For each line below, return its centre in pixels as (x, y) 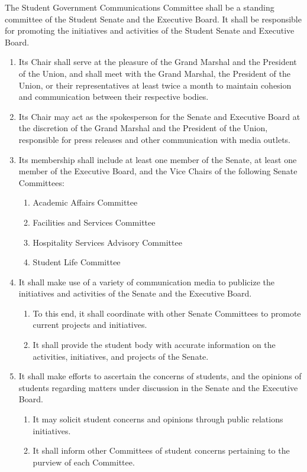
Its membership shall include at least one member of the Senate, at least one (158, 159)
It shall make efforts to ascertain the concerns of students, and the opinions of (160, 376)
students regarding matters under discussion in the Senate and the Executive (158, 387)
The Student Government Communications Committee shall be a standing (140, 7)
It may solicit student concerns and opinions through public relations (158, 419)
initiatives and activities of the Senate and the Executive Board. (135, 293)
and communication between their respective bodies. (114, 97)
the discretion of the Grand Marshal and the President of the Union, (143, 128)
